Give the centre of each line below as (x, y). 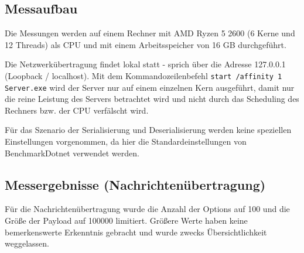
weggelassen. (27, 243)
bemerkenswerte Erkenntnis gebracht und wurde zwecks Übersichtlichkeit (136, 232)
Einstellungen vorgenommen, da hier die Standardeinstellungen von (126, 141)
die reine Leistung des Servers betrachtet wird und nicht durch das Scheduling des (152, 99)
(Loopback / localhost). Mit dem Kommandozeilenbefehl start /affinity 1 (144, 75)
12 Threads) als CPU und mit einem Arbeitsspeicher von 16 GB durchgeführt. (146, 44)
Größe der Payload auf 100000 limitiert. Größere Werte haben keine (126, 220)
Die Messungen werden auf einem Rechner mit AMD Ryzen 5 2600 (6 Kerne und (150, 33)
